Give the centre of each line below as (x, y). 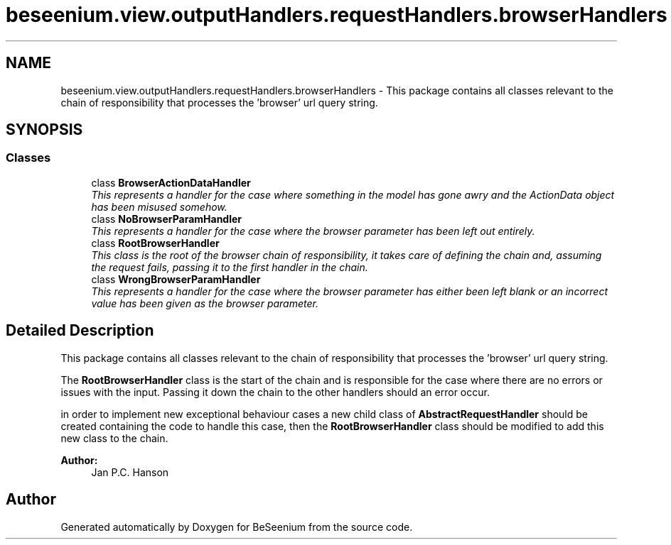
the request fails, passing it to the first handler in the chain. (230, 267)
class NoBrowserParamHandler (167, 219)
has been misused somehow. (159, 207)
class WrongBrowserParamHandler (176, 279)
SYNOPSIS (44, 130)
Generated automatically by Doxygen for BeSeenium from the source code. (237, 527)
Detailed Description (80, 331)
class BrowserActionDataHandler (171, 182)
